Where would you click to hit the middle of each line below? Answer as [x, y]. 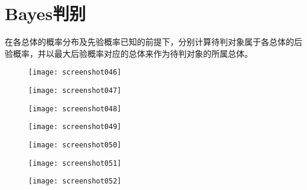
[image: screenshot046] [75, 73]
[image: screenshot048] [75, 109]
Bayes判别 [45, 13]
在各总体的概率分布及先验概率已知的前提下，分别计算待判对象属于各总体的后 [153, 42]
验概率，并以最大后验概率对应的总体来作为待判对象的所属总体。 [129, 53]
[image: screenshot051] [75, 163]
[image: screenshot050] [75, 145]
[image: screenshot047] [75, 90]
